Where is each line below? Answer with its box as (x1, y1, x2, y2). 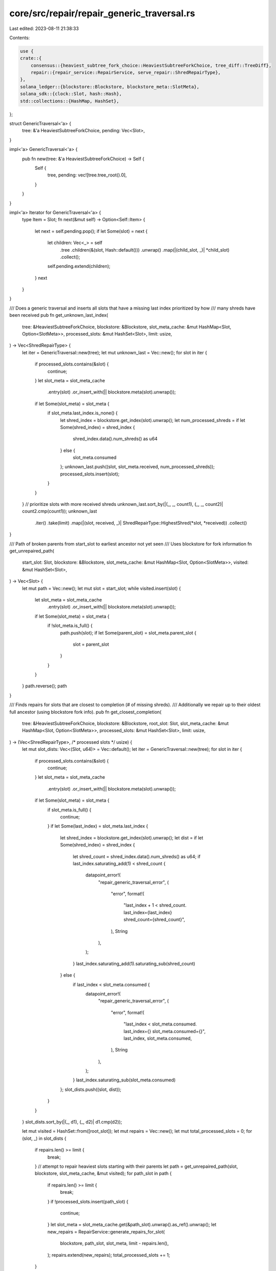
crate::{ (20, 55, 42, 61)
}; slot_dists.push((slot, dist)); (60, 1086, 122, 1093)
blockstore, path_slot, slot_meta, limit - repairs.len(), (60, 1240, 169, 1247)
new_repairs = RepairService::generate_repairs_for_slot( (47, 1228, 165, 1235)
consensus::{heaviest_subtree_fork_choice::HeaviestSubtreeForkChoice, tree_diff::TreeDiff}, (30, 63, 271, 68)
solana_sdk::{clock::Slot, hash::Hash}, (20, 91, 122, 97)
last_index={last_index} (123, 909, 172, 915)
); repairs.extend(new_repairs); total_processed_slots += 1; (47, 1252, 170, 1258)
